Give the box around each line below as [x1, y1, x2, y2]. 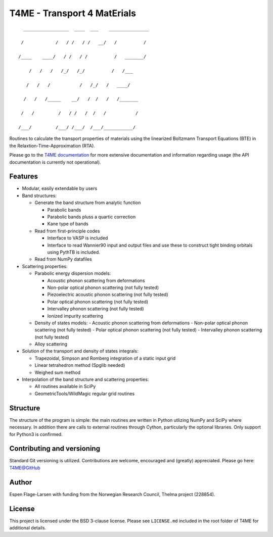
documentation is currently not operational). [9, 159, 101, 165]
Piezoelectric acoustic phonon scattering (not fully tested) [47, 291, 169, 298]
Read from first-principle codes [34, 228, 100, 234]
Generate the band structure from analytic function [34, 200, 141, 206]
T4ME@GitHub [9, 465, 40, 471]
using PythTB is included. [47, 249, 101, 255]
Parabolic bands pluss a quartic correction [47, 214, 136, 220]
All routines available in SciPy [34, 383, 96, 389]
